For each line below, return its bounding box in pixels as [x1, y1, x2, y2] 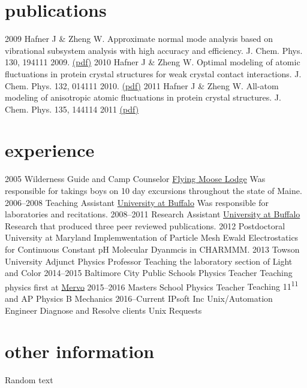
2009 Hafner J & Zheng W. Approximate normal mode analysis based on [5, 32, 273, 45]
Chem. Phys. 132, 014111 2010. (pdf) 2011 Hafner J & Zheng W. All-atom [5, 79, 279, 92]
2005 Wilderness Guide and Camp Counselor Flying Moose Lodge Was [5, 172, 266, 185]
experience [5, 138, 95, 162]
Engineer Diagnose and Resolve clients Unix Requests [5, 304, 202, 316]
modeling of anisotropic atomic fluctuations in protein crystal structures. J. [5, 91, 281, 104]
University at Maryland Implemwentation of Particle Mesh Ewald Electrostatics [5, 231, 299, 244]
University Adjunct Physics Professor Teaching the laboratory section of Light [5, 254, 293, 267]
